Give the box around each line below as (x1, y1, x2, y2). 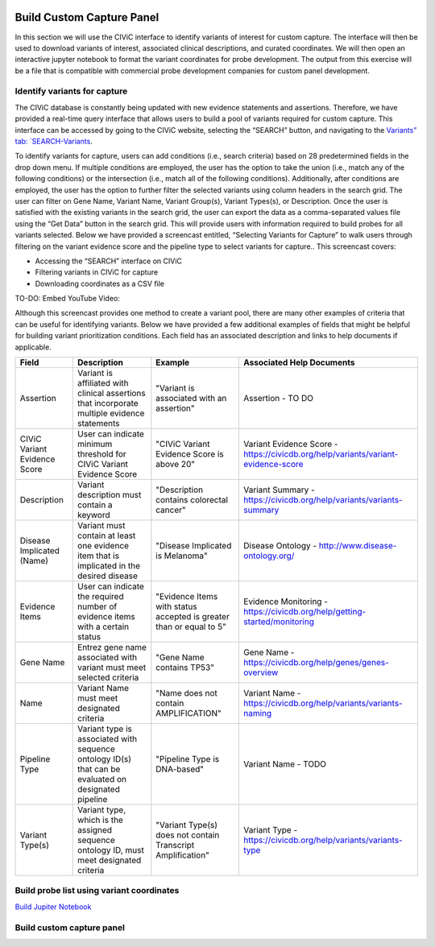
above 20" (155, 459, 196, 470)
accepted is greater (155, 611, 230, 622)
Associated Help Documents (242, 357, 355, 368)
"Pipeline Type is (155, 754, 220, 765)
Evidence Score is (155, 449, 225, 460)
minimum (77, 439, 113, 450)
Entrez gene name (77, 642, 147, 653)
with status (155, 601, 197, 612)
